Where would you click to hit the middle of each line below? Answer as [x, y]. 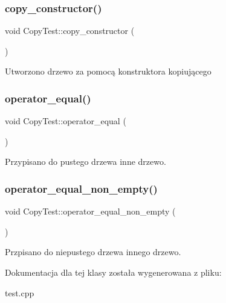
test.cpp [20, 292]
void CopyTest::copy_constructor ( [70, 31]
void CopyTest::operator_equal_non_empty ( [90, 211]
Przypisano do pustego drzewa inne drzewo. [86, 161]
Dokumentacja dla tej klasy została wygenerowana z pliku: [113, 272]
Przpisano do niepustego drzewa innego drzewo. [93, 252]
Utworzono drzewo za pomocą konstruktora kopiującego [108, 71]
